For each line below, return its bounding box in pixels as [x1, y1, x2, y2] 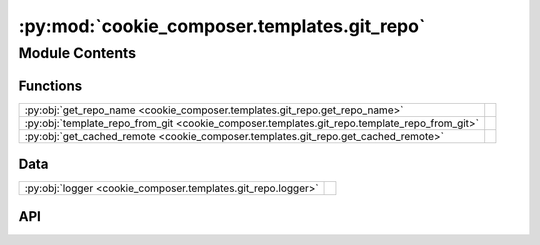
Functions [18, 77, 83, 94]
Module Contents [18, 44, 137, 62]
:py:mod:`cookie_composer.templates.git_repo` [18, 15, 426, 37]
